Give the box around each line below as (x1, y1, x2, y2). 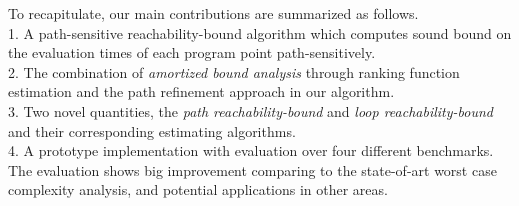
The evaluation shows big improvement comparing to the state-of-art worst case (8, 159, 497, 180)
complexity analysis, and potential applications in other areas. (8, 179, 388, 200)
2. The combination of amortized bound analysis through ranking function (8, 61, 460, 82)
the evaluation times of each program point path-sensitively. (8, 42, 376, 63)
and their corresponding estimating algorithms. (8, 120, 296, 141)
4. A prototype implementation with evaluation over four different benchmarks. (8, 140, 494, 161)
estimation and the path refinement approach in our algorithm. (8, 81, 395, 102)
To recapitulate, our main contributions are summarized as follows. (8, 3, 419, 23)
